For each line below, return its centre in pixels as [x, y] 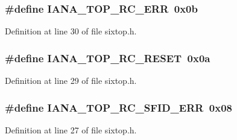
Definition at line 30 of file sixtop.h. [71, 31]
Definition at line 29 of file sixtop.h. [71, 81]
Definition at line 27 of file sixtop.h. [71, 129]
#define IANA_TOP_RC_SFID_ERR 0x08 [118, 107]
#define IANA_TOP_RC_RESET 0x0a [108, 58]
